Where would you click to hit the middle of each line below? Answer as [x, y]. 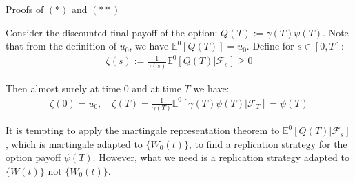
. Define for [270, 46]
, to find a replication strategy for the [268, 143]
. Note [336, 32]
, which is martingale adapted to [74, 143]
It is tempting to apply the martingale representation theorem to [143, 130]
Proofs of [25, 9]
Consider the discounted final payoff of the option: [112, 32]
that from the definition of [61, 46]
